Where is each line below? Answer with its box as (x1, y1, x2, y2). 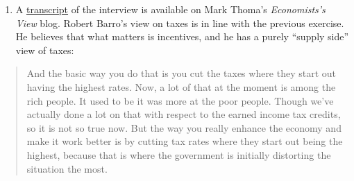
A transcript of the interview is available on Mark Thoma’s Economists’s (15, 2, 326, 16)
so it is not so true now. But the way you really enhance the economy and (26, 120, 342, 135)
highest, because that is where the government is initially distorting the (26, 147, 331, 162)
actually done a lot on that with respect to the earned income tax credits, (26, 107, 341, 121)
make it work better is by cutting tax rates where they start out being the (26, 134, 343, 148)
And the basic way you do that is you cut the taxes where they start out (26, 66, 337, 80)
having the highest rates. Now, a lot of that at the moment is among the (26, 79, 336, 94)
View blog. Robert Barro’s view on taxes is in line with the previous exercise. (15, 15, 344, 30)
